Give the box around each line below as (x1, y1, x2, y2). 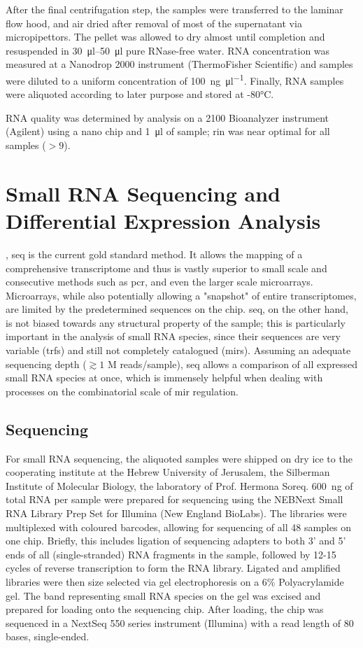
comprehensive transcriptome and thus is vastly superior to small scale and (6, 260, 327, 275)
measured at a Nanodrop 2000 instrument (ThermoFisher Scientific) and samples (6, 57, 353, 71)
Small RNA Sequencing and (6, 178, 280, 207)
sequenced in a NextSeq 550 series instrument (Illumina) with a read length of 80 (6, 615, 354, 630)
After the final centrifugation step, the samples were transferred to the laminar (6, 2, 343, 16)
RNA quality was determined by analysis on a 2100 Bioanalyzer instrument (6, 110, 329, 125)
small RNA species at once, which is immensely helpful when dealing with (6, 370, 323, 385)
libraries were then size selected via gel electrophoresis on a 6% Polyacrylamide (6, 574, 344, 589)
